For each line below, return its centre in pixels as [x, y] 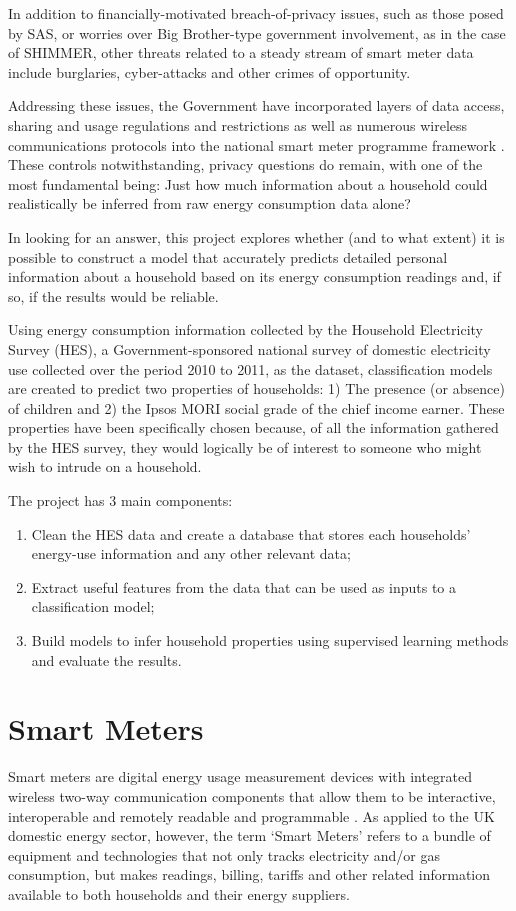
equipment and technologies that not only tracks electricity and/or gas [224, 854]
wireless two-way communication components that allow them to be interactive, [252, 795]
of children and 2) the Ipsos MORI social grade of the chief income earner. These [256, 407]
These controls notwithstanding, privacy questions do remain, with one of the [245, 164]
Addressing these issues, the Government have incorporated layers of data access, [256, 105]
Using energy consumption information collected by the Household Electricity [246, 329]
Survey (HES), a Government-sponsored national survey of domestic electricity [249, 348]
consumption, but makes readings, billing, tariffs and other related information [249, 874]
